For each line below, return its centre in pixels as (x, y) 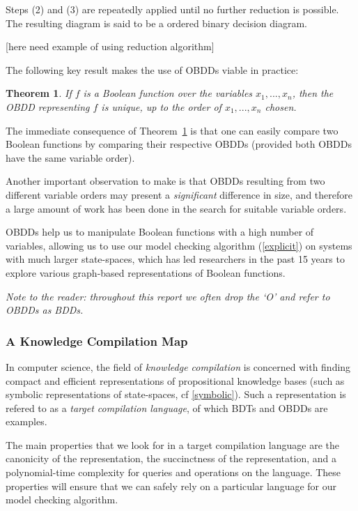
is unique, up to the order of (161, 106)
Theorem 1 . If (39, 93)
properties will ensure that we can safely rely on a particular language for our (171, 486)
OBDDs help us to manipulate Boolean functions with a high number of (160, 232)
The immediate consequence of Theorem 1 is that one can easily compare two (172, 130)
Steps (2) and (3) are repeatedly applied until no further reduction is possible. (172, 9)
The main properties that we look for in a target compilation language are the (172, 444)
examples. (26, 421)
